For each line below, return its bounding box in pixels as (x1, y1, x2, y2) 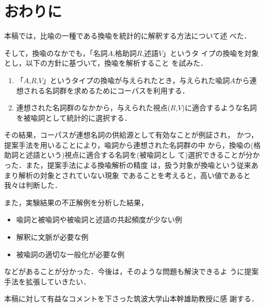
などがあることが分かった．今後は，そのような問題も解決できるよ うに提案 (4, 266, 259, 277)
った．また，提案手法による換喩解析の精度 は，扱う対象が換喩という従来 (4, 160, 251, 170)
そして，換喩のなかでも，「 (4, 47, 94, 58)
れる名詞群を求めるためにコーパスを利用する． (30, 85, 189, 95)
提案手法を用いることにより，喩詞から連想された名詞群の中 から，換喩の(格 (4, 139, 261, 150)
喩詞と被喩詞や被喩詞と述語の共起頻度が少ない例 (16, 214, 182, 225)
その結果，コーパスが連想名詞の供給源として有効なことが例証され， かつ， (4, 129, 258, 140)
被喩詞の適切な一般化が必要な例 (16, 248, 125, 259)
